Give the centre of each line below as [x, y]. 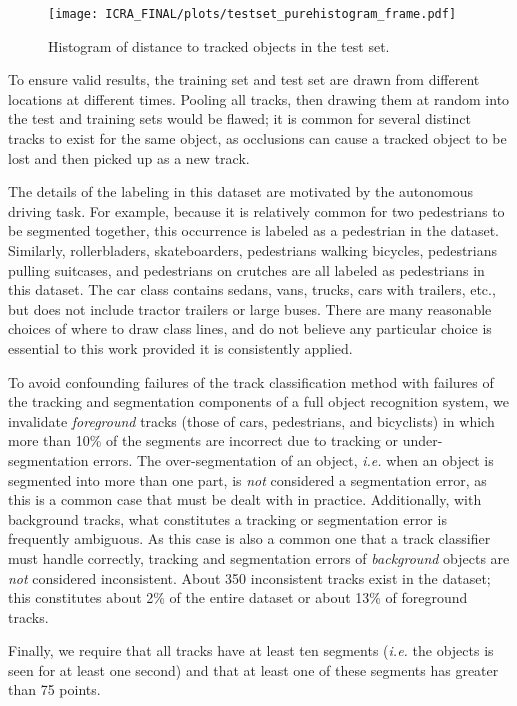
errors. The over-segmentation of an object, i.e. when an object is [293, 459]
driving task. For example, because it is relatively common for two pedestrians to [256, 210]
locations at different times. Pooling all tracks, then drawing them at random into [259, 98]
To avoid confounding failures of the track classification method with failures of [251, 381]
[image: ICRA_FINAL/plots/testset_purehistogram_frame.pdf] [252, 14]
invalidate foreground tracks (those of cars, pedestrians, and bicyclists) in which [251, 420]
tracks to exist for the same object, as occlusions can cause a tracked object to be [257, 138]
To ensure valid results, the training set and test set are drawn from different [244, 79]
